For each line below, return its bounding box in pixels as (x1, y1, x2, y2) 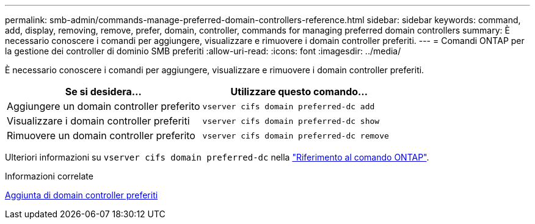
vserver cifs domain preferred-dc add (202, 101, 375, 111)
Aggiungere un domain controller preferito (7, 100, 200, 112)
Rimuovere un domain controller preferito (7, 129, 195, 142)
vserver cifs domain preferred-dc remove (202, 131, 389, 140)
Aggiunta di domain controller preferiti (5, 190, 158, 200)
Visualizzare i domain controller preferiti (7, 115, 190, 127)
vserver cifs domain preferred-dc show (202, 116, 380, 126)
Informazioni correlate (5, 171, 93, 181)
